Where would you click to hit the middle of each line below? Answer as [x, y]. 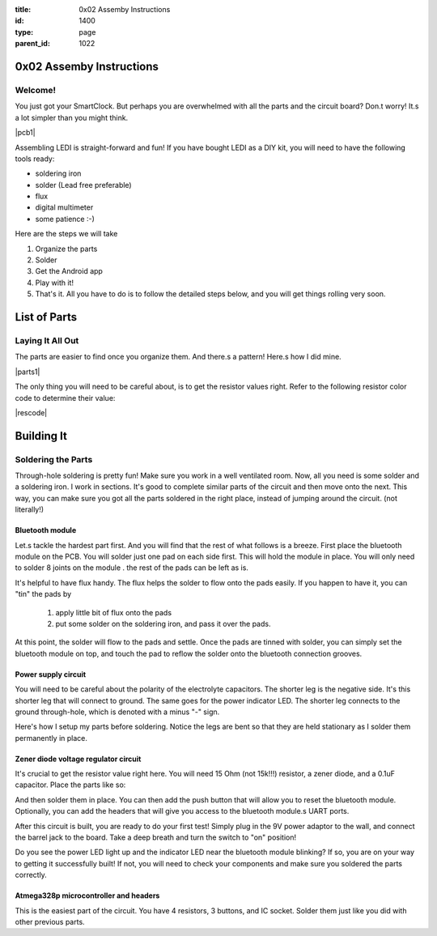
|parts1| [28, 372]
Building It [41, 436]
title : [23, 9]
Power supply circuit [51, 674]
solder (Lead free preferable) [84, 185]
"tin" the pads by [43, 594]
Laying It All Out [47, 340]
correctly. [31, 875]
